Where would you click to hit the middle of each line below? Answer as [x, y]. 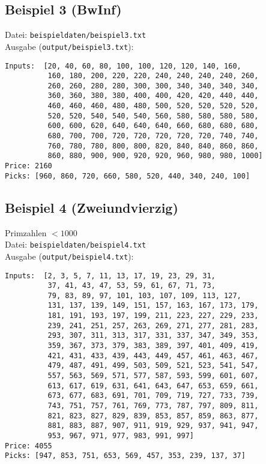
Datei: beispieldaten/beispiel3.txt [76, 35]
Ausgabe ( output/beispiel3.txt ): [69, 46]
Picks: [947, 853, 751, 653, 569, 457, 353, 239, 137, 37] [125, 456]
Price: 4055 [29, 446]
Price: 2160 [29, 166]
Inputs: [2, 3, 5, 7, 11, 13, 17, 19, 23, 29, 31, [110, 276]
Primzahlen [26, 232]
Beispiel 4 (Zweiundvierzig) [92, 207]
